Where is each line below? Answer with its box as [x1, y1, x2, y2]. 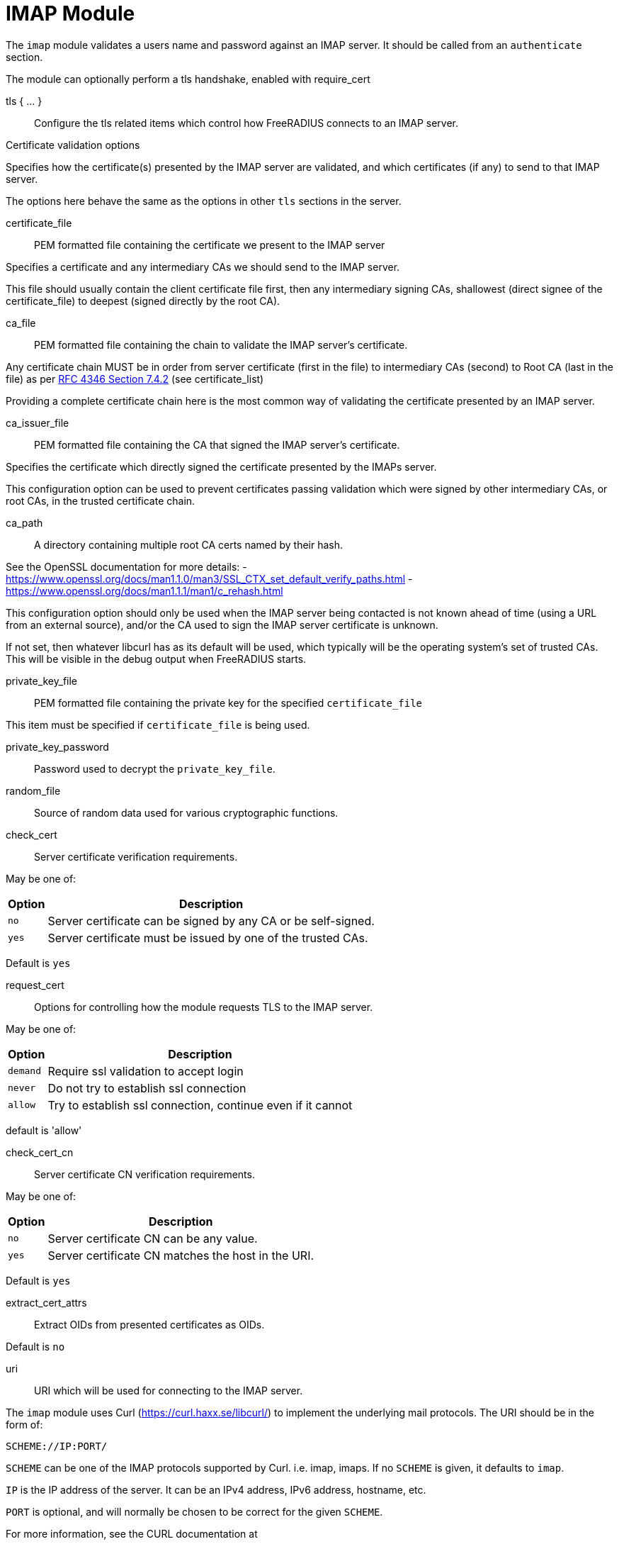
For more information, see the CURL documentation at [6, 1527, 258, 1540]
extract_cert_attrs [6, 1296, 87, 1309]
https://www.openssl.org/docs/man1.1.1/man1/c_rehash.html [6, 584, 283, 597]
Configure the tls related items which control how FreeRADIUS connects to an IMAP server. [34, 116, 459, 129]
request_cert [6, 978, 64, 991]
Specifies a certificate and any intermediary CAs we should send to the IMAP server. [6, 260, 400, 273]
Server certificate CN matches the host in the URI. [47, 1248, 314, 1263]
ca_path [6, 516, 43, 529]
